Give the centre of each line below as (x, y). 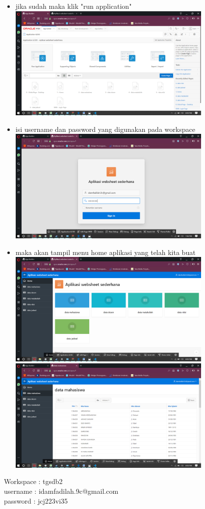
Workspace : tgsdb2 (33, 481)
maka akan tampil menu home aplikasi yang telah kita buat (105, 252)
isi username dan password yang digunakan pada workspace (105, 129)
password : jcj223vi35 (36, 500)
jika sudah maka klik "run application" (74, 6)
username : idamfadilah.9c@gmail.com (61, 491)
